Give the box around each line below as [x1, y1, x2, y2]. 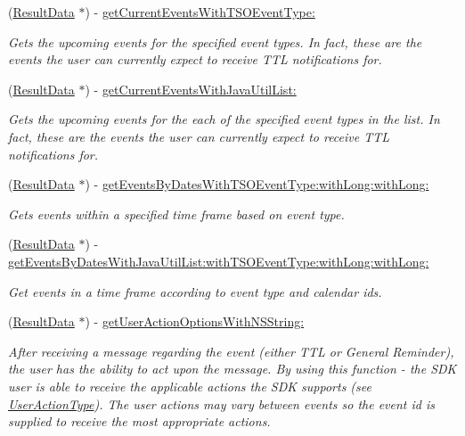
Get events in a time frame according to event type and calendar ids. [8, 282, 382, 300]
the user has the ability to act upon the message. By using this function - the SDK [8, 359, 457, 378]
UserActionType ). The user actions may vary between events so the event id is [8, 394, 436, 413]
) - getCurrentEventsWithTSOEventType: [85, 3, 315, 21]
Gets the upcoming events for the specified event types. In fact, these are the [8, 32, 422, 51]
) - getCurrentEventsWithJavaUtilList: [85, 79, 297, 98]
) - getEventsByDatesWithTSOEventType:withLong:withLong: [85, 175, 429, 193]
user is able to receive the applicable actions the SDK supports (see [8, 376, 371, 395]
